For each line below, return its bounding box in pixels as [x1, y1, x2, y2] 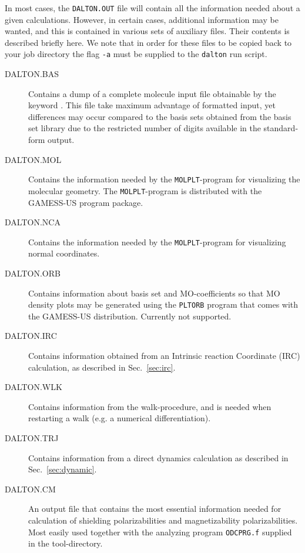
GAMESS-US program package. [28, 196, 143, 208]
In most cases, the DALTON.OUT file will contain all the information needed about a [5, 2, 300, 14]
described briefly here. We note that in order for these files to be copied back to [5, 36, 292, 48]
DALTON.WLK [5, 381, 62, 393]
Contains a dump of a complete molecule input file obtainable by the [28, 87, 276, 99]
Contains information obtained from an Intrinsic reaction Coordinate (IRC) [28, 349, 300, 362]
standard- [263, 122, 299, 134]
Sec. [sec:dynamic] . [28, 463, 97, 475]
